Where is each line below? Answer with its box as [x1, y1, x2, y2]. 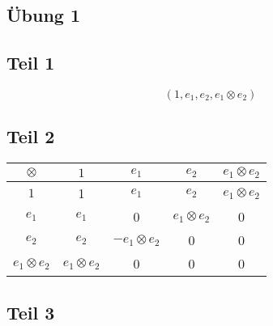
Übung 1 [6, 2, 81, 28]
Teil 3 [6, 299, 55, 324]
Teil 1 [6, 50, 55, 75]
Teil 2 [6, 124, 55, 149]
